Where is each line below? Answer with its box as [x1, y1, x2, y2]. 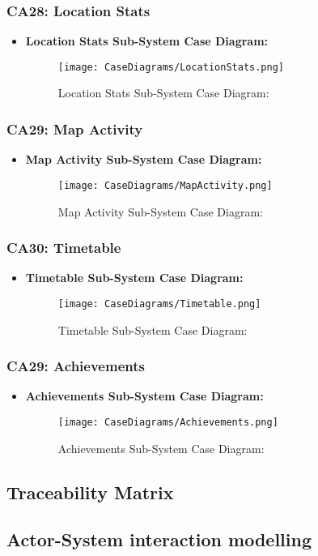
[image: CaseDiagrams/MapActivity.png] [57, 179, 273, 191]
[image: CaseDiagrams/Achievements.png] [57, 417, 278, 428]
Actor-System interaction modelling [6, 527, 312, 552]
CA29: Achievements [6, 356, 145, 376]
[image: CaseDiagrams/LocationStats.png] [57, 61, 284, 73]
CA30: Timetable [6, 237, 121, 258]
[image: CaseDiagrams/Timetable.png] [57, 297, 261, 310]
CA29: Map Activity [6, 118, 143, 139]
